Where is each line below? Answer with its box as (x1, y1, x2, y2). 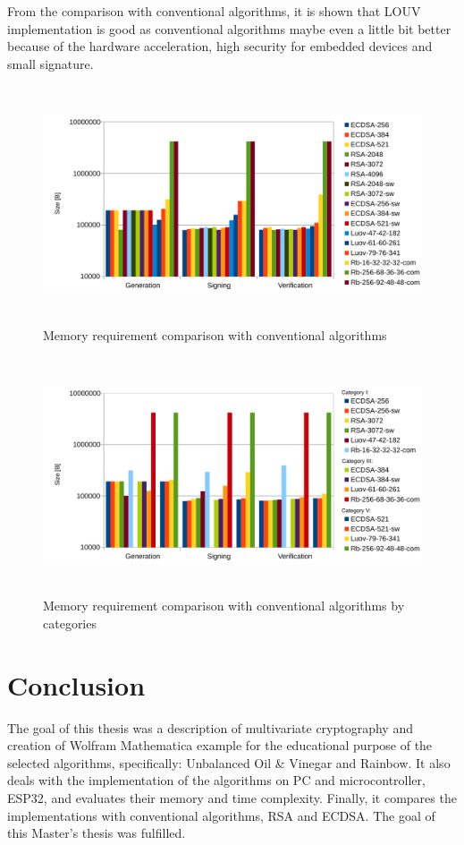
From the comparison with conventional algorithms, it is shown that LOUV (7, 2, 421, 20)
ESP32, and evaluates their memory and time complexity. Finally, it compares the (7, 788, 457, 807)
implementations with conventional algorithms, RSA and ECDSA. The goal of (7, 806, 435, 824)
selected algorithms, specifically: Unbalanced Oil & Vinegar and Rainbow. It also (7, 753, 451, 772)
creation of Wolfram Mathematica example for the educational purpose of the (7, 736, 433, 755)
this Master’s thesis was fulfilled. (7, 824, 186, 842)
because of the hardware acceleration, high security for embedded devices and (7, 37, 433, 55)
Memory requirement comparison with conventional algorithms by (43, 596, 405, 615)
